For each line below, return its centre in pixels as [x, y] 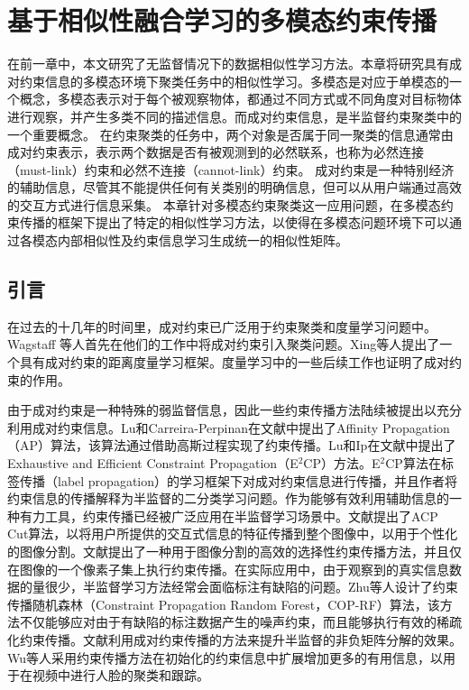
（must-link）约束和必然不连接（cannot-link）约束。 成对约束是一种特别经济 [231, 169]
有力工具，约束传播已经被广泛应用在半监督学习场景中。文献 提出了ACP [229, 515]
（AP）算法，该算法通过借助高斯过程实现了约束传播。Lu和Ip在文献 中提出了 [232, 445]
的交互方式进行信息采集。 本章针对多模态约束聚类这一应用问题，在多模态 [224, 204]
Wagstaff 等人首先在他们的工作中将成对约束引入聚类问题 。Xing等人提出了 [224, 344]
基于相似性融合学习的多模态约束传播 [222, 20]
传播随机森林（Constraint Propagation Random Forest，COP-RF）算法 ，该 [224, 604]
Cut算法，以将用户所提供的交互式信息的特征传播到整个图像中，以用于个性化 [233, 534]
